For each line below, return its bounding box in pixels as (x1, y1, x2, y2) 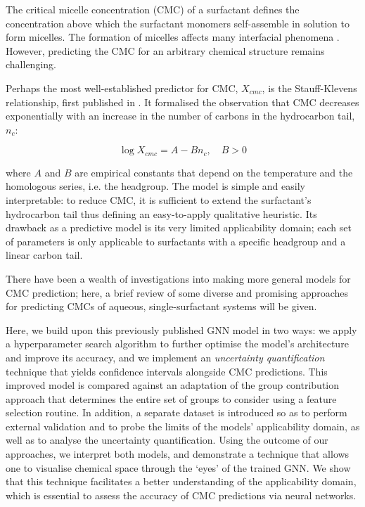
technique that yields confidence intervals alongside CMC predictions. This (6, 364, 328, 378)
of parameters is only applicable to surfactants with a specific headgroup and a (6, 233, 346, 248)
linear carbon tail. (6, 248, 83, 262)
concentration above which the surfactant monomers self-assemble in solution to (6, 15, 350, 30)
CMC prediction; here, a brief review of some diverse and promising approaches (6, 285, 349, 300)
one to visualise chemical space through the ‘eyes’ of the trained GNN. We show (6, 460, 351, 475)
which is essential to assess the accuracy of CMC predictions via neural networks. (6, 487, 357, 502)
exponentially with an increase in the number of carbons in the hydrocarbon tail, (6, 108, 355, 123)
